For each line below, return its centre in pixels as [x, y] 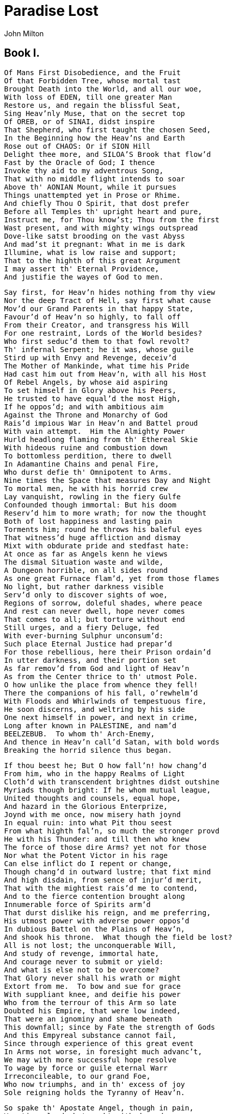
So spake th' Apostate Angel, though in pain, [99, 1108]
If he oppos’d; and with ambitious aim [84, 407]
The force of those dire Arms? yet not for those [105, 847]
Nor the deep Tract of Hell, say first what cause [108, 300]
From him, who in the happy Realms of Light [95, 773]
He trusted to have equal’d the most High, [92, 398]
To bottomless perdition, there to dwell [88, 456]
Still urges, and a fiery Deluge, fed [82, 627]
